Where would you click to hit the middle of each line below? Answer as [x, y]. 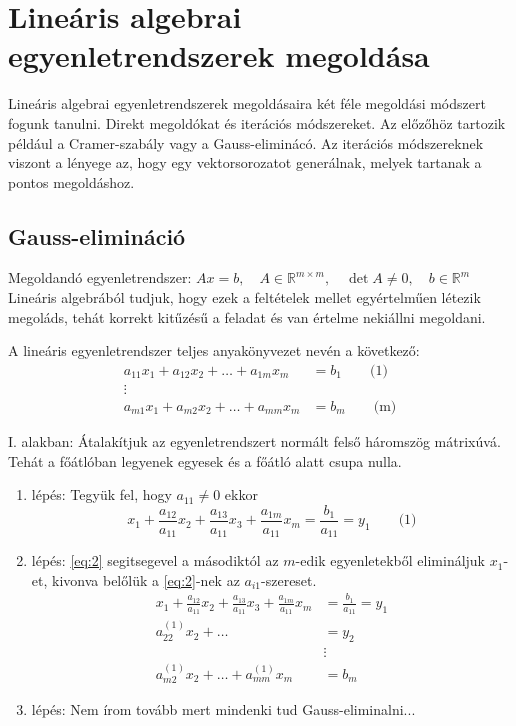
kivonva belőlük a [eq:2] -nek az [146, 579]
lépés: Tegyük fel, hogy [101, 494]
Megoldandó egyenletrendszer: [100, 277]
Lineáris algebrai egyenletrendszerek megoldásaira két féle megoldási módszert [247, 103]
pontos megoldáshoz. [71, 181]
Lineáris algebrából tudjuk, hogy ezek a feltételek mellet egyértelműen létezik [244, 297]
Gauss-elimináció [97, 235]
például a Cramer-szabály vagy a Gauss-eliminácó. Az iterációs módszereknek [246, 142]
